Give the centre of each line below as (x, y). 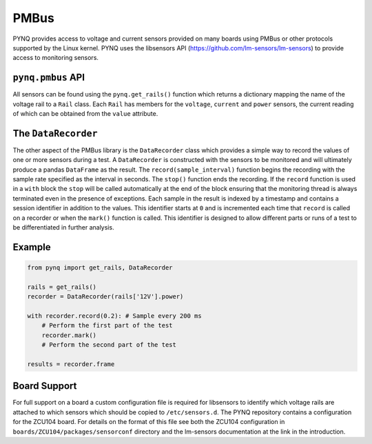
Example (32, 247)
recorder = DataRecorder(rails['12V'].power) (105, 297)
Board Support (45, 386)
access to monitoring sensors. (56, 58)
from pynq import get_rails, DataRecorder (100, 268)
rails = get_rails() (62, 287)
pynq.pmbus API (49, 78)
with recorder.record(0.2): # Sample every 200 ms (115, 316)
